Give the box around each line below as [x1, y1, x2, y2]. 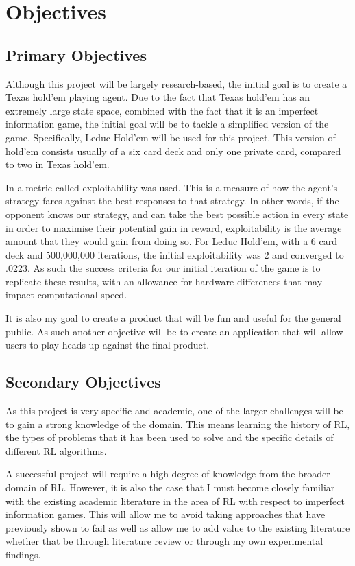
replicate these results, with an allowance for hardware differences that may [5, 274, 323, 288]
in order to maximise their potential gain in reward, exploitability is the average [5, 220, 342, 235]
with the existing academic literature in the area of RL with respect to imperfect [5, 493, 345, 508]
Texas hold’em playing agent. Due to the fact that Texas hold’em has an [5, 90, 310, 104]
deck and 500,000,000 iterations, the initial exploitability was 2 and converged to [5, 247, 344, 261]
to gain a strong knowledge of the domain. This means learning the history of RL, [5, 416, 350, 431]
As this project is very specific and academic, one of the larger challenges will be [5, 403, 343, 418]
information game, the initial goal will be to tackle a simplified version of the [5, 117, 329, 131]
